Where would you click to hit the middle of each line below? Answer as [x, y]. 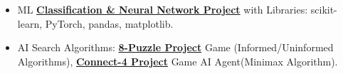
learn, [30, 23]
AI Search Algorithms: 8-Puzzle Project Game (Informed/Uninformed [175, 47]
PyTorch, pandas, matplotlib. [109, 23]
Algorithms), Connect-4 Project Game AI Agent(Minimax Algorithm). [178, 61]
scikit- [324, 9]
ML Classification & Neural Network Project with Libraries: [163, 9]
